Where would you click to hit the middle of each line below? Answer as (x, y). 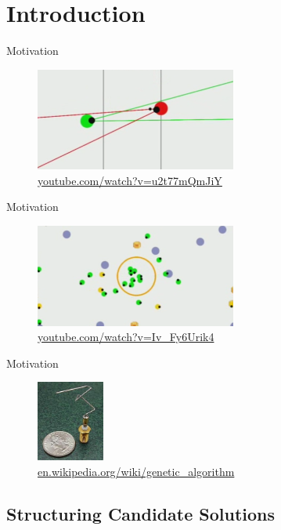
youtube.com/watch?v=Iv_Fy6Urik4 (126, 337)
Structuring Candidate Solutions (141, 513)
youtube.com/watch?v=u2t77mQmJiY (130, 180)
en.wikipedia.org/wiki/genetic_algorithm (136, 471)
